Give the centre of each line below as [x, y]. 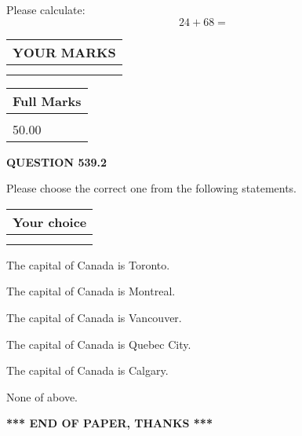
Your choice [50, 222]
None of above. [42, 396]
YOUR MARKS [64, 52]
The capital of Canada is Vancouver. [94, 317]
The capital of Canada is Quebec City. [99, 344]
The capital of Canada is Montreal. [91, 291]
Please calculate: [46, 9]
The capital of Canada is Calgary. [87, 370]
